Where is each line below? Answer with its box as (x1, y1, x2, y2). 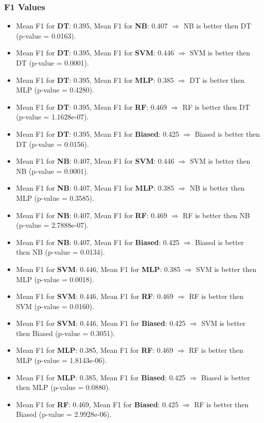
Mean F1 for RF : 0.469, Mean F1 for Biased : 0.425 (16, 399, 179, 409)
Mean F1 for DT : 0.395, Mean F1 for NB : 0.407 (16, 20, 168, 31)
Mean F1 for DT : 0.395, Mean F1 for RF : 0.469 (16, 101, 167, 112)
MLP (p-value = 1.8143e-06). (16, 355, 107, 366)
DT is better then (189, 74, 245, 85)
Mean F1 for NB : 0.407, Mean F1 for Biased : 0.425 (16, 236, 180, 247)
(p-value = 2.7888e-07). (16, 220, 89, 230)
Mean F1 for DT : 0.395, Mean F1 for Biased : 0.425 (16, 128, 179, 139)
